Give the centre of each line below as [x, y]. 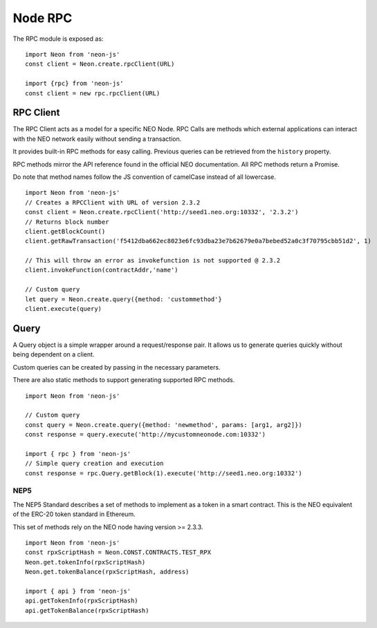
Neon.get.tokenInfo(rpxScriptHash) [85, 562]
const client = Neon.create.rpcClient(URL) [100, 64]
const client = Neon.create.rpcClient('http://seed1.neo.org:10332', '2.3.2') [162, 212]
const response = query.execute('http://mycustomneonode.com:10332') [146, 435]
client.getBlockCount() [65, 231]
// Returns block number [67, 222]
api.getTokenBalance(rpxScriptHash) [87, 610]
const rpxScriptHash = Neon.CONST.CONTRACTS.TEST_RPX [118, 552]
